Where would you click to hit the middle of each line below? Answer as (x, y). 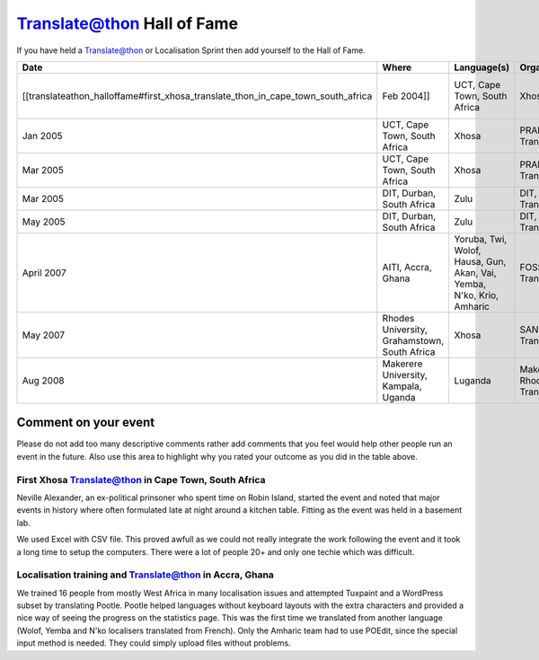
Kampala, (402, 386)
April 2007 (44, 272)
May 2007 (44, 335)
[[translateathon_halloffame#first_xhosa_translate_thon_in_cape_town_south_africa (197, 96)
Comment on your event (86, 422)
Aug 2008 (43, 380)
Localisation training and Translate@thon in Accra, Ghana (145, 575)
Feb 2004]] (406, 96)
